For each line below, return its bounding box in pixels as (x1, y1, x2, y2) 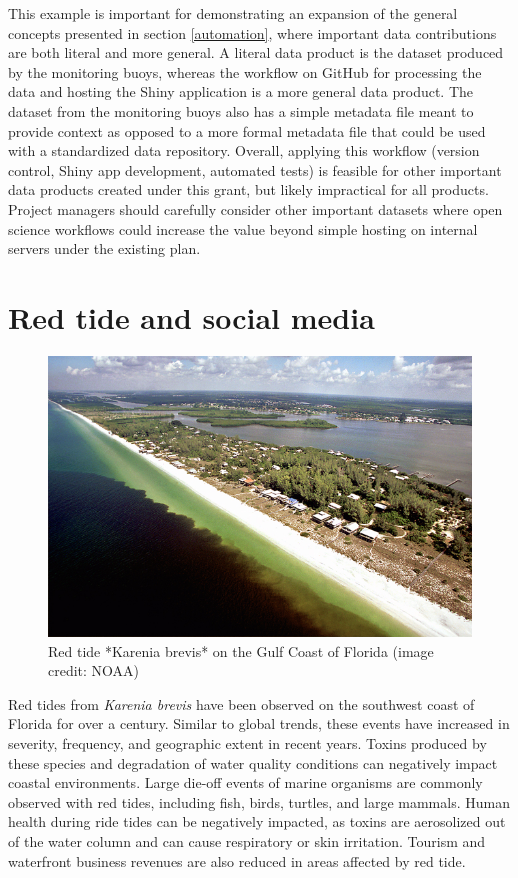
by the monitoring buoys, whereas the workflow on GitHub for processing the (8, 61, 482, 82)
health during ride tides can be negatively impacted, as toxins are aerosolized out (8, 811, 506, 832)
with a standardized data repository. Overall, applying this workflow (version (8, 140, 480, 161)
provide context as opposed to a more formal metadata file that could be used (8, 120, 486, 141)
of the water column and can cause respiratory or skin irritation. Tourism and (8, 830, 486, 851)
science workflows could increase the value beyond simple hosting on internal (8, 218, 478, 239)
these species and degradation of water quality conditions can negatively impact (8, 752, 498, 773)
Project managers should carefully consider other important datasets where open (8, 198, 503, 219)
